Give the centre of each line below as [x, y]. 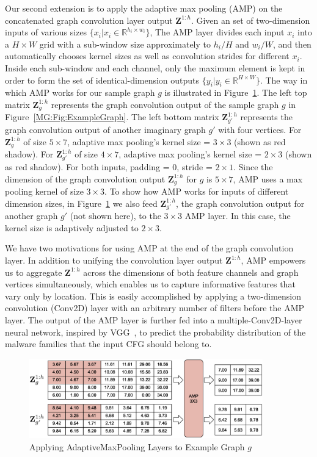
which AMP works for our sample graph [80, 92]
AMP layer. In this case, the [238, 216]
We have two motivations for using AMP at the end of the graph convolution [149, 248]
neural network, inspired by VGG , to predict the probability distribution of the [155, 332]
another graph [31, 216]
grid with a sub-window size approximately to [125, 44]
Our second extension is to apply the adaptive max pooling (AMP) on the [144, 8]
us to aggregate [34, 272]
